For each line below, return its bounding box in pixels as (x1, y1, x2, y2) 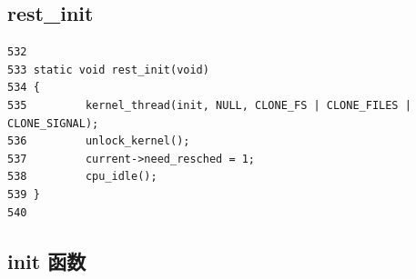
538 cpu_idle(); (7, 170, 157, 184)
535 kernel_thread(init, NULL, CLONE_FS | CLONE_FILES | (7, 98, 411, 112)
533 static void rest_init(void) (7, 63, 209, 76)
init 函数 (7, 246, 86, 274)
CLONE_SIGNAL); (7, 116, 99, 130)
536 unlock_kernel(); (7, 135, 190, 148)
